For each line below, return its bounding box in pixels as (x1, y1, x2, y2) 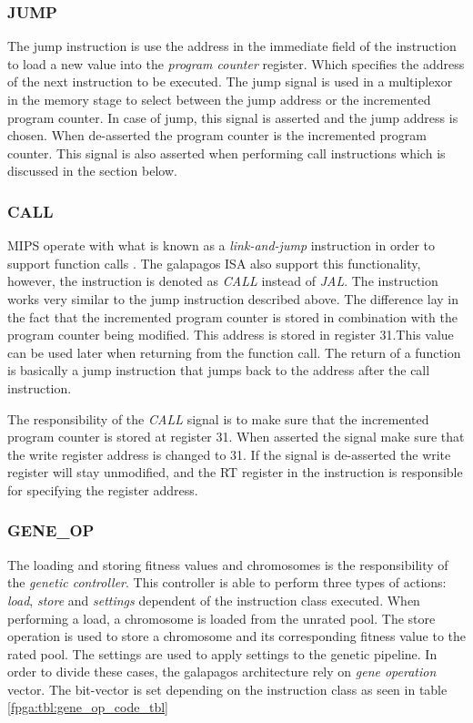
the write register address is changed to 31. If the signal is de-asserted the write (7, 444, 451, 463)
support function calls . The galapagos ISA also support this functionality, (7, 253, 421, 272)
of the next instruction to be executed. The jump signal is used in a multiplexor (7, 72, 453, 91)
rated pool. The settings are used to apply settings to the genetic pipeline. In (7, 644, 438, 663)
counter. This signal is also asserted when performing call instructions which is (7, 143, 446, 162)
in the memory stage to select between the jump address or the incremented (7, 90, 431, 108)
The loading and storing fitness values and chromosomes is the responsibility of (7, 555, 448, 574)
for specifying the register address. (7, 480, 198, 499)
